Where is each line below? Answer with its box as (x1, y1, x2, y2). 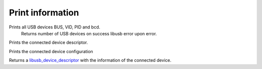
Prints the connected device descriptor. (9, 40, 88, 45)
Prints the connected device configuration (9, 48, 93, 54)
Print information (9, 7, 80, 18)
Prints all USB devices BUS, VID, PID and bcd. (9, 24, 100, 30)
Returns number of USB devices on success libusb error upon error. (21, 30, 157, 36)
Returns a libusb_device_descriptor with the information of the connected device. (9, 57, 172, 63)
